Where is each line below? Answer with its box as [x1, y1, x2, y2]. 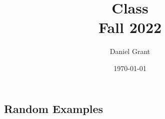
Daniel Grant [109, 46, 150, 56]
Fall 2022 [98, 17, 162, 37]
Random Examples [4, 100, 103, 116]
